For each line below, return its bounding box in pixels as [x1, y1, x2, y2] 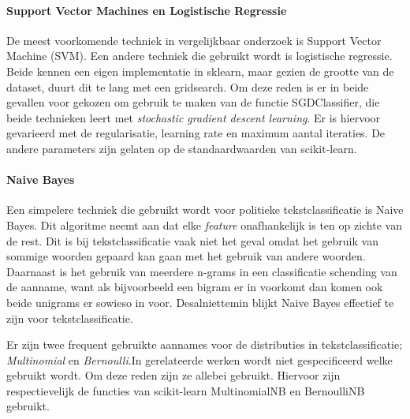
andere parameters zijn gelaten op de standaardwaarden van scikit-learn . [6, 140, 357, 156]
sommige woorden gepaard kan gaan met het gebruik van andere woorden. [6, 248, 366, 264]
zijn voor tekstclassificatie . [6, 309, 133, 326]
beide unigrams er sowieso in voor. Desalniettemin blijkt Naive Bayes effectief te [6, 294, 394, 310]
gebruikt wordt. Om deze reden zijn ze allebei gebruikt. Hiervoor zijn [6, 367, 341, 383]
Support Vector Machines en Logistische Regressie [6, 2, 287, 18]
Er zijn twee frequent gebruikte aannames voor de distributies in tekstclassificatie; [6, 336, 403, 353]
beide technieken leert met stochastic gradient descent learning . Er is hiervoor [6, 109, 381, 125]
